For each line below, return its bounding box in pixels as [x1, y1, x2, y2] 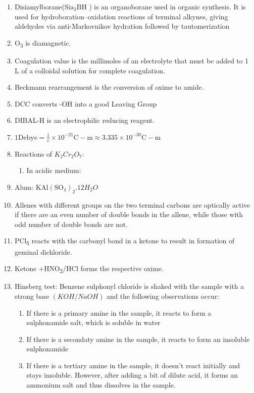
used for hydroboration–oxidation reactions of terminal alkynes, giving [14, 11, 228, 21]
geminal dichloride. [14, 246, 72, 257]
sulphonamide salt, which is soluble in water [26, 317, 160, 328]
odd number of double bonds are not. [14, 219, 128, 229]
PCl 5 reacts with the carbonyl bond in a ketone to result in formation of [14, 235, 235, 247]
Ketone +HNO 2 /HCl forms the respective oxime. [14, 263, 164, 275]
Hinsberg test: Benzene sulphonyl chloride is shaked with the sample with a [14, 281, 244, 291]
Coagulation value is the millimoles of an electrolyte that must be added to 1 [14, 55, 249, 65]
